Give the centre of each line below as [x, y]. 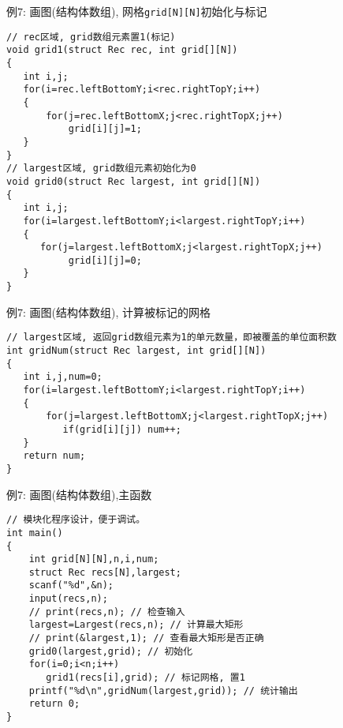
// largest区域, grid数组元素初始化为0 [101, 169]
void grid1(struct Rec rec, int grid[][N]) [122, 50]
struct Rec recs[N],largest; [105, 572]
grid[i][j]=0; [105, 260]
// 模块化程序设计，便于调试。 [76, 520]
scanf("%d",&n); [71, 585]
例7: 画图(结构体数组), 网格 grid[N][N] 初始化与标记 [137, 11]
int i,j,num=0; [63, 377]
